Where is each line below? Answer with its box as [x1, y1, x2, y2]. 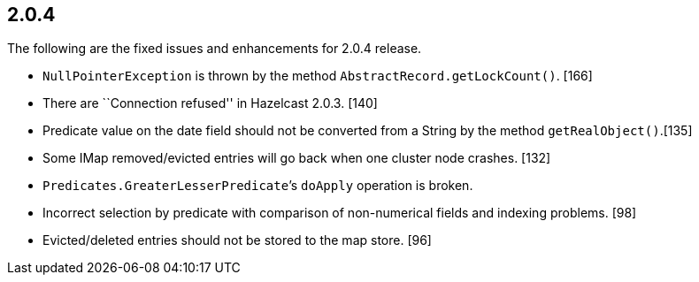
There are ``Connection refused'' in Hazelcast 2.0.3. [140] [42, 95, 378, 111]
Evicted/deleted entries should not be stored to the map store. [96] [42, 232, 432, 248]
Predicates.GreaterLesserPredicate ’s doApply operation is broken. [42, 178, 473, 194]
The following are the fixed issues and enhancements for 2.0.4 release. [7, 41, 422, 57]
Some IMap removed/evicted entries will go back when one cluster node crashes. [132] [42, 150, 551, 166]
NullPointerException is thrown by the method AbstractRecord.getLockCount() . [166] [42, 68, 593, 84]
